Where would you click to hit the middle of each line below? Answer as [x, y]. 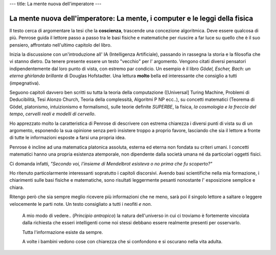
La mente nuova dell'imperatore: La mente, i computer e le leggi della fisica [131, 18]
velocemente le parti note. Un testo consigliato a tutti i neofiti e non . [81, 204]
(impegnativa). [25, 83]
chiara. [17, 187]
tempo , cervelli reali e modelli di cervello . [53, 114]
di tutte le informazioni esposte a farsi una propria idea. [68, 138]
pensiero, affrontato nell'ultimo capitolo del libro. [61, 45]
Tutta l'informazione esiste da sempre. [63, 232]
